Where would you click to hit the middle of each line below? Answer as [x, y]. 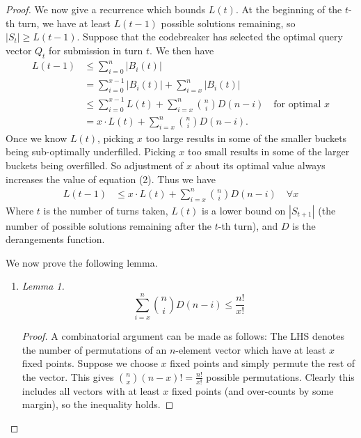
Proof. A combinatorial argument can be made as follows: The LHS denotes [183, 336]
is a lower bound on [244, 210]
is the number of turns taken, [106, 210]
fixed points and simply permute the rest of [263, 363]
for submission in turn [96, 50]
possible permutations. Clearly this [280, 376]
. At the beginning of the [289, 9]
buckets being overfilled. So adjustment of [95, 165]
